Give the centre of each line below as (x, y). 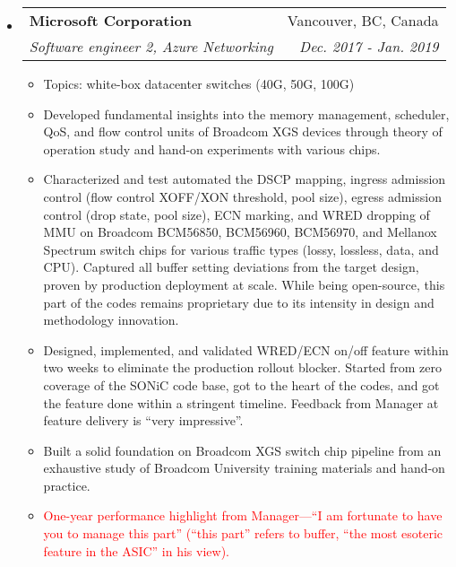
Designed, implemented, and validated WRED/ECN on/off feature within (246, 349)
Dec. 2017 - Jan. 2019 (369, 46)
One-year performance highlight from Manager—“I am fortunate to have (243, 515)
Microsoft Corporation (110, 20)
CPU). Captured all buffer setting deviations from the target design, (231, 267)
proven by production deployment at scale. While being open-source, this (244, 284)
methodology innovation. (111, 320)
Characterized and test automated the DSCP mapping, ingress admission (245, 179)
